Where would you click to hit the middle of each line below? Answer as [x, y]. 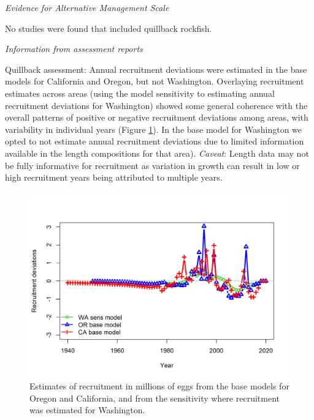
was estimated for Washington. [87, 410]
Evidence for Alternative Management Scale [87, 7]
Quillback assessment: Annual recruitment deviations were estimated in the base [156, 69]
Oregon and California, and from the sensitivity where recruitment [155, 398]
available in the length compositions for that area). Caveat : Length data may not [157, 153]
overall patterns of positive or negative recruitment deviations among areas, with [157, 117]
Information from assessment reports [74, 49]
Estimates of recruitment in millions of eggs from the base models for [159, 385]
